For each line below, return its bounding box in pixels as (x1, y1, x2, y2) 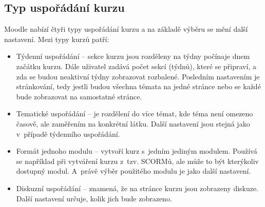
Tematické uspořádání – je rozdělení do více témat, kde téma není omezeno (16, 108, 253, 119)
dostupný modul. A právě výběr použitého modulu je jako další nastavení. (16, 165, 251, 176)
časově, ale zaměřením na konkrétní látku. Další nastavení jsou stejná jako (16, 118, 250, 129)
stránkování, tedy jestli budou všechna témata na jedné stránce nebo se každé (16, 81, 261, 92)
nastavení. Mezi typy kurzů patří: (4, 33, 109, 44)
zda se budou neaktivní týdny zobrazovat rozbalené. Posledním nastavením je (16, 71, 260, 81)
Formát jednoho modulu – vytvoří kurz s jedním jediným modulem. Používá (16, 146, 257, 156)
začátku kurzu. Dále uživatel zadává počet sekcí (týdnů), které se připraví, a (16, 60, 256, 71)
